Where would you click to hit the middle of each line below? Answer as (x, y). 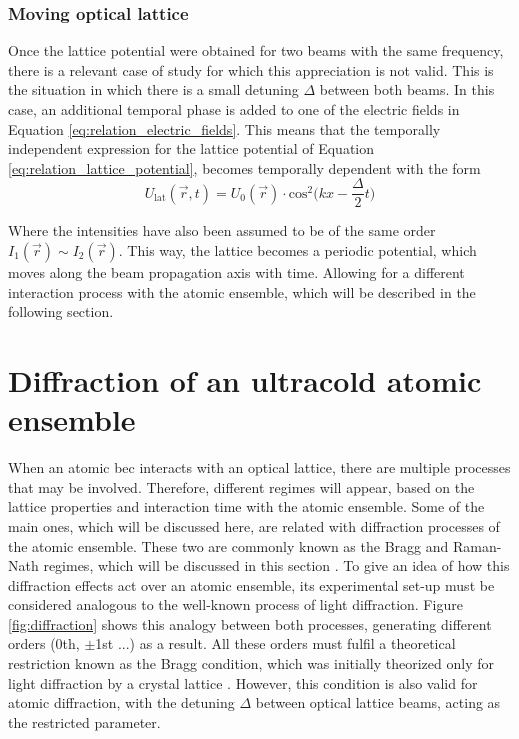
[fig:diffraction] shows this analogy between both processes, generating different (250, 623)
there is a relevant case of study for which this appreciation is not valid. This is (251, 69)
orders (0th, (44, 643)
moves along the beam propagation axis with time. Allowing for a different (236, 272)
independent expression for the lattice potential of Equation (191, 148)
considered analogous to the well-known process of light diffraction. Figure (235, 604)
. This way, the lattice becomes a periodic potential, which (297, 250)
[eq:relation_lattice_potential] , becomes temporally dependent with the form (244, 167)
